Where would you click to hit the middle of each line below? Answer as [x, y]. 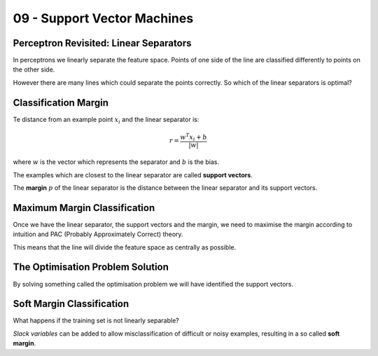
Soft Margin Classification [71, 304]
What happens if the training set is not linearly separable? [96, 321]
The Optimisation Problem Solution [91, 267]
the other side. [34, 69]
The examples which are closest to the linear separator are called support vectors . [133, 174]
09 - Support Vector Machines [103, 18]
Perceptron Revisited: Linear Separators [102, 43]
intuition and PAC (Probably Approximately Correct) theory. [98, 234]
